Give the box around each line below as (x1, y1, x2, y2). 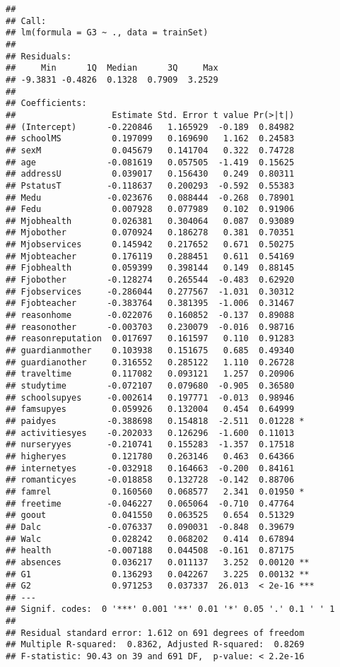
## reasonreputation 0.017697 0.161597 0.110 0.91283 (6, 333, 295, 344)
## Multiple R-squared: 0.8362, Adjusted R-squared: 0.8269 (6, 639, 305, 650)
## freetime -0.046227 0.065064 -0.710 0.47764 (6, 498, 295, 509)
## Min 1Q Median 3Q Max (6, 63, 218, 73)
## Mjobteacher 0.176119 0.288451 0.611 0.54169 (6, 251, 295, 261)
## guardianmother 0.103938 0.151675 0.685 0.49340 (6, 346, 295, 356)
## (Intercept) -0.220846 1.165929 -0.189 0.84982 (6, 122, 295, 132)
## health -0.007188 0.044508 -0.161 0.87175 (6, 545, 295, 556)
